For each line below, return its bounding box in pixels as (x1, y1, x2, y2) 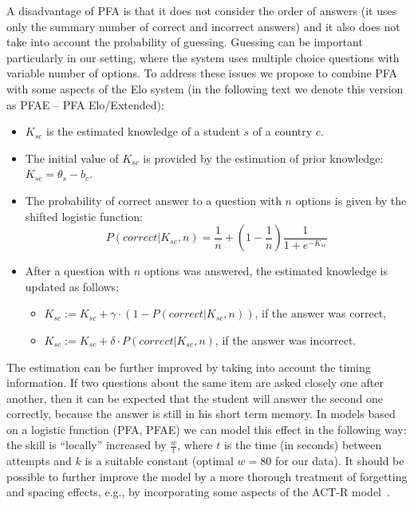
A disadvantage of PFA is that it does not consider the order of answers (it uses (6, 2, 397, 18)
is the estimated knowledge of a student (45, 123, 240, 140)
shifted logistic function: (25, 207, 143, 224)
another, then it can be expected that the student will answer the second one (6, 389, 384, 406)
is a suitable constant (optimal (85, 452, 234, 469)
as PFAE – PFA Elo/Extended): (6, 96, 164, 112)
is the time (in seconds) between (223, 436, 382, 453)
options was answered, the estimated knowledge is (144, 262, 388, 279)
